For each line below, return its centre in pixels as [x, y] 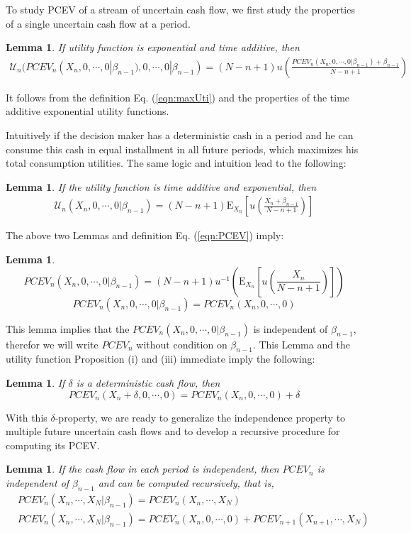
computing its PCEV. [53, 445]
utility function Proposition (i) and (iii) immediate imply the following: [161, 359]
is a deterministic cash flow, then [148, 382]
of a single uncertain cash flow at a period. [98, 23]
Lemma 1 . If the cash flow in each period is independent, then [142, 469]
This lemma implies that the [68, 328]
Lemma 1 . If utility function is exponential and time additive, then [153, 47]
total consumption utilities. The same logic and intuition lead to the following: [176, 163]
